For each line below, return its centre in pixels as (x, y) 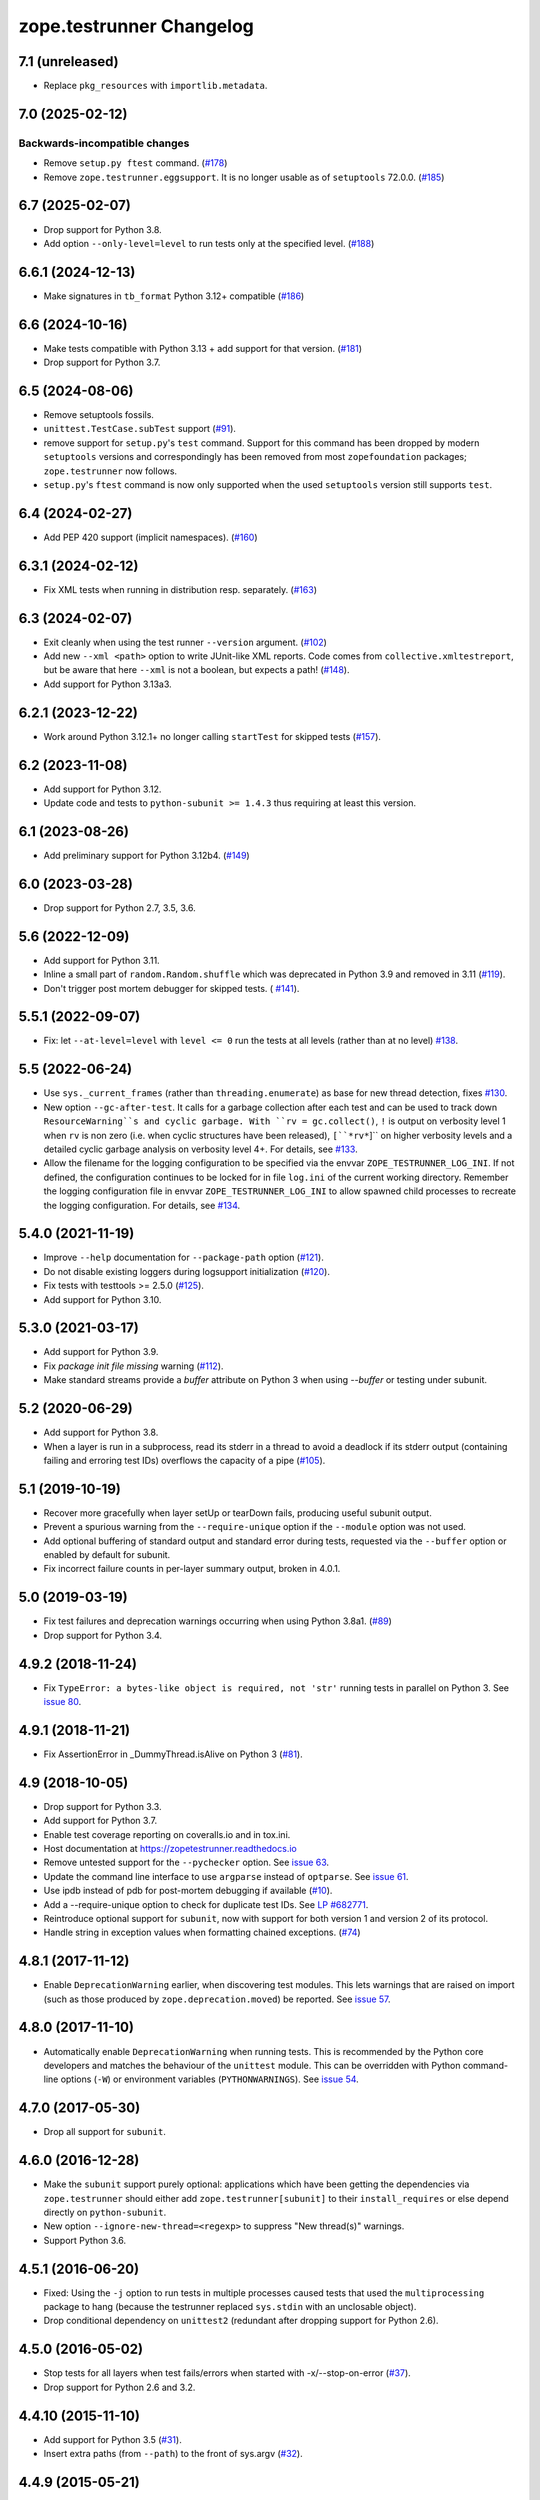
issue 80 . (62, 1702)
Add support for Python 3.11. (101, 960)
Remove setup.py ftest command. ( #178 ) (135, 163)
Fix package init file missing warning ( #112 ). (133, 1366)
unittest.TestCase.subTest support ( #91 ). (140, 429)
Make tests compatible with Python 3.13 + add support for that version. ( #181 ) (203, 348)
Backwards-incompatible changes (104, 143)
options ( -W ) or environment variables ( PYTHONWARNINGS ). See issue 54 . (209, 2079)
